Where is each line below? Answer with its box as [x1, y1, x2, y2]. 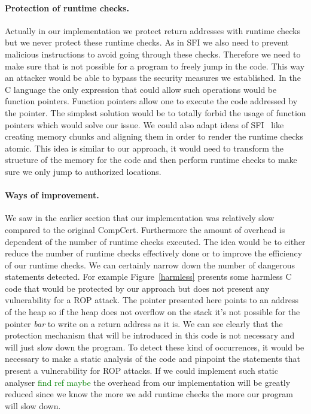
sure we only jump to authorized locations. [5, 165, 161, 177]
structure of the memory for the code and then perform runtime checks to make [5, 153, 297, 166]
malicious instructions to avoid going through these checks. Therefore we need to [5, 47, 301, 60]
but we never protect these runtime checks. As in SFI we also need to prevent [5, 36, 289, 49]
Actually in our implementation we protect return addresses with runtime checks [5, 24, 301, 37]
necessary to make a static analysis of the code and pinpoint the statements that [5, 352, 301, 365]
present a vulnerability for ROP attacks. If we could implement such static [5, 364, 278, 377]
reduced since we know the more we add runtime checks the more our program [5, 388, 293, 400]
